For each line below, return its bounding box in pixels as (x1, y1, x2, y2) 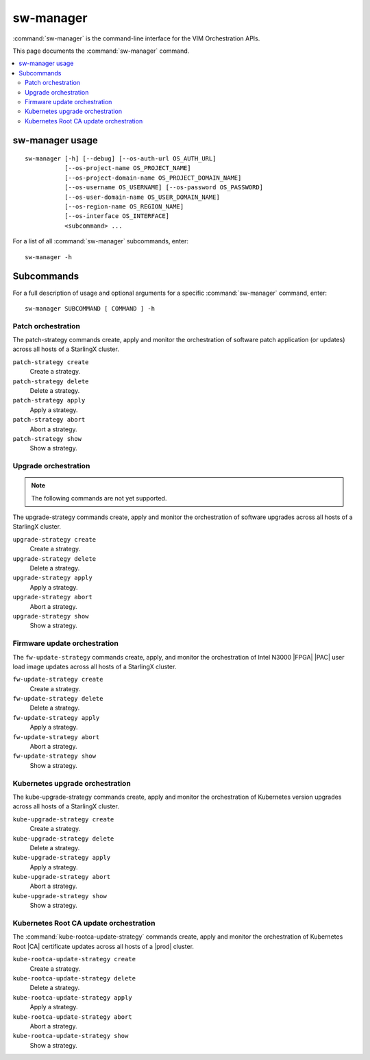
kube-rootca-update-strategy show (12, 1032, 129, 1040)
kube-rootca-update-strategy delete (12, 974, 136, 982)
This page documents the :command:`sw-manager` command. (12, 47, 190, 55)
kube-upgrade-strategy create (12, 815, 114, 823)
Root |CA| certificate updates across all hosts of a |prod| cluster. (12, 942, 195, 950)
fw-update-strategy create (12, 675, 103, 684)
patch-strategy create (12, 358, 89, 366)
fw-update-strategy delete (12, 695, 103, 703)
